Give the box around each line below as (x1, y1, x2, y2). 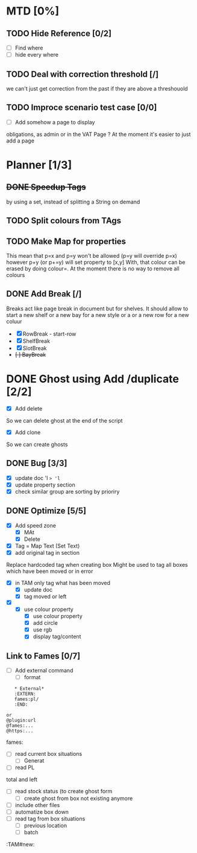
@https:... (6, 728, 34, 734)
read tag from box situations (14, 815, 86, 822)
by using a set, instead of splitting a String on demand (6, 198, 140, 205)
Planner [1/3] (6, 158, 72, 171)
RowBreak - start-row (22, 330, 77, 337)
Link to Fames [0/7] (6, 651, 81, 661)
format (23, 674, 41, 681)
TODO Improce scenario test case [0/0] (6, 103, 157, 113)
